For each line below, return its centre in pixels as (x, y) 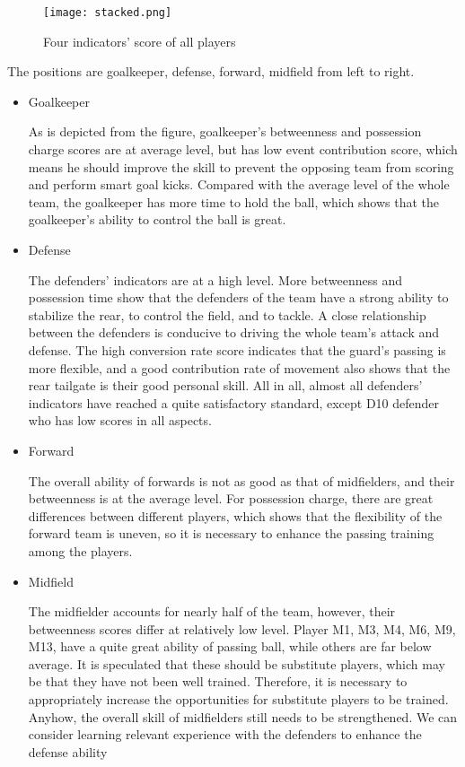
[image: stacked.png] (108, 13)
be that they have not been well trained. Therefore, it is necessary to (218, 681)
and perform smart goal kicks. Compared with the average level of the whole (239, 184)
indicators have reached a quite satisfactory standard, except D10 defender (234, 402)
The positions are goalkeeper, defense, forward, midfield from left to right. (211, 71)
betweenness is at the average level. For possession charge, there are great (231, 498)
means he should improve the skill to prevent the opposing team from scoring (241, 166)
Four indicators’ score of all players (140, 41)
